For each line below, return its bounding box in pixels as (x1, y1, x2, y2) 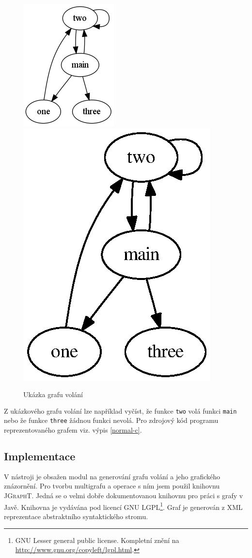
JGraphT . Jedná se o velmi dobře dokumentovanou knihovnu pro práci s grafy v (4, 490, 243, 501)
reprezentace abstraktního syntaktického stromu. (4, 511, 148, 521)
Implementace (4, 449, 76, 464)
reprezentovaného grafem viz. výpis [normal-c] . (4, 425, 142, 435)
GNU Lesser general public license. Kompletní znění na (15, 535, 179, 545)
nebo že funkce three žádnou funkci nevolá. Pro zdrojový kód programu (4, 415, 219, 425)
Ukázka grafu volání (23, 389, 83, 400)
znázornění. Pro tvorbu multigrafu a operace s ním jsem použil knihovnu (4, 481, 220, 491)
